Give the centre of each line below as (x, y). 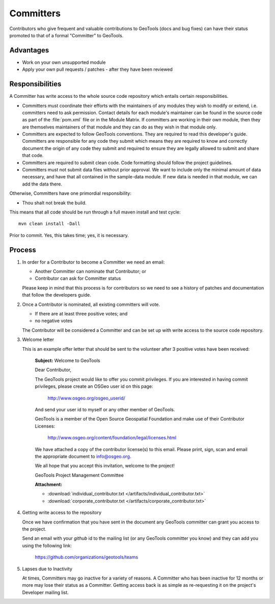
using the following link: (47, 545)
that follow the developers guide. (57, 295)
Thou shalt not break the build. (54, 203)
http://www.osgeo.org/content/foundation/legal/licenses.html (112, 438)
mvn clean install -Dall (49, 224)
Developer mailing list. (45, 592)
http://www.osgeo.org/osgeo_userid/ (87, 398)
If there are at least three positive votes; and (81, 314)
